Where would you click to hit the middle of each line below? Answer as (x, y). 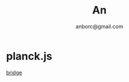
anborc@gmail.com (99, 26)
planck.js (29, 56)
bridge (14, 72)
